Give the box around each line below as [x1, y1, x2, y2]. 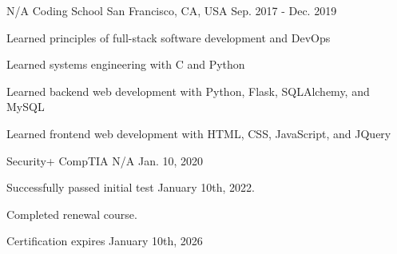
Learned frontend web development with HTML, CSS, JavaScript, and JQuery [6, 125, 391, 141]
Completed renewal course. [6, 205, 137, 222]
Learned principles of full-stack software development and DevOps [6, 29, 331, 46]
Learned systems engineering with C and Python [6, 56, 245, 73]
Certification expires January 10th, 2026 [6, 232, 203, 249]
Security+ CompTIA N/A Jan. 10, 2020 [6, 152, 204, 169]
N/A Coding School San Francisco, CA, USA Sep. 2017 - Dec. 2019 [6, 2, 337, 18]
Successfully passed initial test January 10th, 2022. [6, 179, 255, 196]
